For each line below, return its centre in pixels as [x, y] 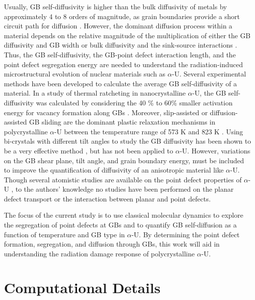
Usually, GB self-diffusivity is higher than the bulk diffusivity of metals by [115, 6]
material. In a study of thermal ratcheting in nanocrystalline [95, 93]
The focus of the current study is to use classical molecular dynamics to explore [124, 215]
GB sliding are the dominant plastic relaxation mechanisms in [122, 122]
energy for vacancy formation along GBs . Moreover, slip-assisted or [106, 112]
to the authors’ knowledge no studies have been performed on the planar [125, 189]
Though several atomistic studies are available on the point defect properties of [123, 179]
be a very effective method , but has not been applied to [89, 150]
